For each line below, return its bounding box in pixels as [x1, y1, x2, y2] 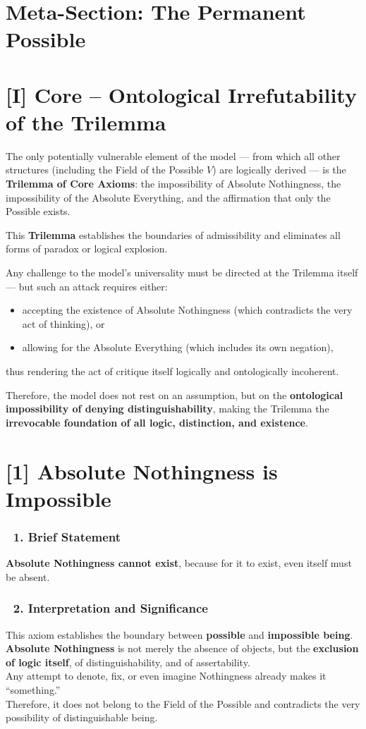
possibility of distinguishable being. [6, 710, 158, 725]
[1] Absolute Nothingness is [6, 456, 278, 485]
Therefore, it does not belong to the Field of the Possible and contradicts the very [6, 696, 360, 711]
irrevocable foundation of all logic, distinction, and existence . [6, 415, 308, 429]
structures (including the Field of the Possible [6, 162, 204, 177]
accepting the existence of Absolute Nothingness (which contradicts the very [22, 302, 353, 317]
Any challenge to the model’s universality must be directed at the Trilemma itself [6, 265, 358, 280]
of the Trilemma [6, 107, 166, 136]
